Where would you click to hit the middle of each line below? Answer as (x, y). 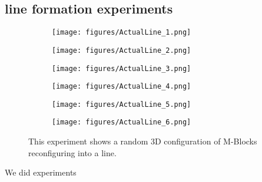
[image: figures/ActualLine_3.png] (122, 68)
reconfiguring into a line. (72, 152)
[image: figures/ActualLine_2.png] (122, 50)
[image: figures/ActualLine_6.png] (122, 122)
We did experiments (41, 172)
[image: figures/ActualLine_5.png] (122, 104)
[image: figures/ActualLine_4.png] (122, 87)
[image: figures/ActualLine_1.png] (122, 33)
